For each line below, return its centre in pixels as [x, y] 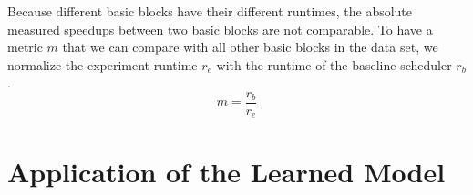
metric [25, 47]
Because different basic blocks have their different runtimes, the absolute [210, 11]
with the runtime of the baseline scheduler [334, 64]
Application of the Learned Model [226, 171]
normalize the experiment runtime [103, 64]
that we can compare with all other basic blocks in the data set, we [250, 47]
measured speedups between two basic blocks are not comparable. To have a [220, 29]
